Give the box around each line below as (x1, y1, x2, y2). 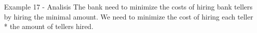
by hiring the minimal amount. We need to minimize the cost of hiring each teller (4, 11, 254, 21)
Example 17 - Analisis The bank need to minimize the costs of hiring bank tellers (4, 1, 253, 11)
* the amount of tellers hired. (4, 21, 94, 31)
